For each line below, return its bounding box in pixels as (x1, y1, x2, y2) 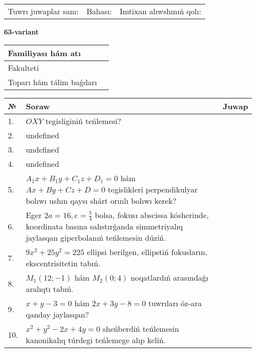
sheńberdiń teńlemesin (102, 323, 179, 335)
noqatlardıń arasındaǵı (130, 272, 209, 284)
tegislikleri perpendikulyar (108, 183, 198, 195)
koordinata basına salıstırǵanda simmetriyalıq (26, 221, 183, 232)
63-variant (4, 27, 39, 36)
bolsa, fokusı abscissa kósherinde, (95, 209, 209, 221)
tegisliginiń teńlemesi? (45, 115, 122, 127)
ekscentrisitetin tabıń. (26, 257, 100, 269)
